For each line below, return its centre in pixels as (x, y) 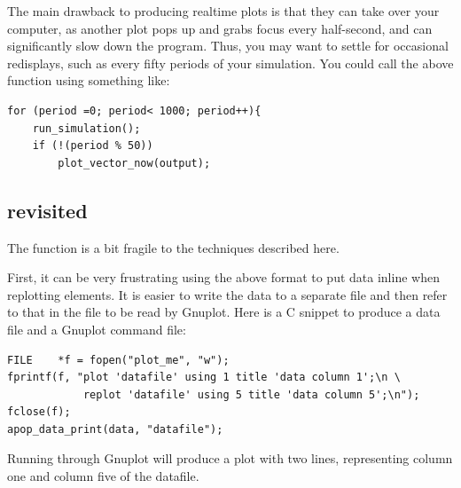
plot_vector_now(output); (134, 163)
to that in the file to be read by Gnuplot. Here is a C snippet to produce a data (224, 312)
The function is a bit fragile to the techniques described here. (173, 247)
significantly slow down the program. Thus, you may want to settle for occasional (228, 46)
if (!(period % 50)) (93, 146)
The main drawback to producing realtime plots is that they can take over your (223, 11)
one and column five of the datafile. (103, 476)
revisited (47, 210)
